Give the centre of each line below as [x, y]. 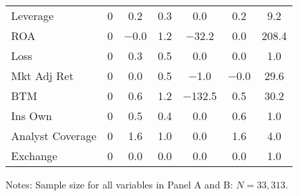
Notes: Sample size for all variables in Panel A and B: [119, 184]
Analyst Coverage [54, 136]
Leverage [32, 16]
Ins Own [32, 116]
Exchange [34, 156]
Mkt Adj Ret [43, 76]
